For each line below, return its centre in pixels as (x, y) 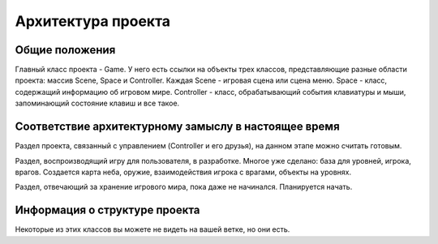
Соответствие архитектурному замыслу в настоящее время (177, 127)
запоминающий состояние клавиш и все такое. (97, 103)
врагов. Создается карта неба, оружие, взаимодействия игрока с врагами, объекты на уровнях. (183, 172)
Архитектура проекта (92, 21)
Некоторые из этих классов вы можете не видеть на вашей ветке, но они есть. (152, 229)
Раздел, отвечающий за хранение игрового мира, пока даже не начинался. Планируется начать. (184, 187)
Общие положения (65, 50)
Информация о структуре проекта (107, 210)
